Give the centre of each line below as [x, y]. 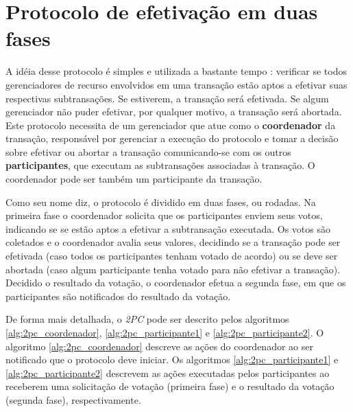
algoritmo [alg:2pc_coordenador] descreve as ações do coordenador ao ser [159, 346]
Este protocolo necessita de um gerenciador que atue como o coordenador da [171, 125]
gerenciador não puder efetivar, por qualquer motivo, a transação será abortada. [174, 112]
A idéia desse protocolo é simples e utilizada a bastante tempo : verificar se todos [176, 71]
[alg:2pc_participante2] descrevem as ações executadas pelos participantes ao [168, 373]
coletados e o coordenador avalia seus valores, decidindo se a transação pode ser [173, 242]
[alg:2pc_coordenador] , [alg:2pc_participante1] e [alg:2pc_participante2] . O [165, 332]
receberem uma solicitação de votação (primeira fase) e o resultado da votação [170, 386]
